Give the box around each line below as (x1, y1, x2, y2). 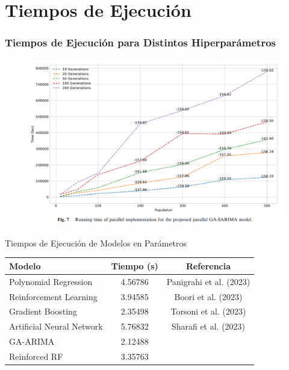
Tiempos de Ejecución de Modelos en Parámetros (5, 236, 187, 249)
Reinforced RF (9, 350, 63, 362)
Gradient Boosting (9, 305, 77, 318)
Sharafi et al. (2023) (171, 320, 246, 333)
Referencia (185, 259, 231, 272)
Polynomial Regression (9, 275, 93, 287)
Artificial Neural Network (9, 320, 103, 333)
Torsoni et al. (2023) (170, 305, 246, 318)
